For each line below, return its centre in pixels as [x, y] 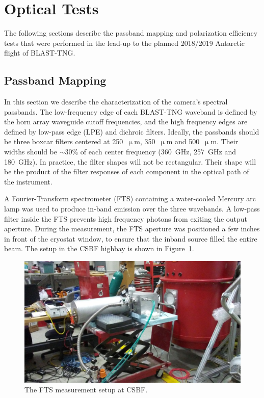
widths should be [31, 152]
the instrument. [28, 181]
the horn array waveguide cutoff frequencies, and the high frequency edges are [126, 122]
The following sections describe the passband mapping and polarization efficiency [131, 33]
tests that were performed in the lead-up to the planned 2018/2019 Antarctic [125, 43]
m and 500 [183, 141]
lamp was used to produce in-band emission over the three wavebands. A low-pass [132, 209]
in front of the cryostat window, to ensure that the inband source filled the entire [131, 238]
